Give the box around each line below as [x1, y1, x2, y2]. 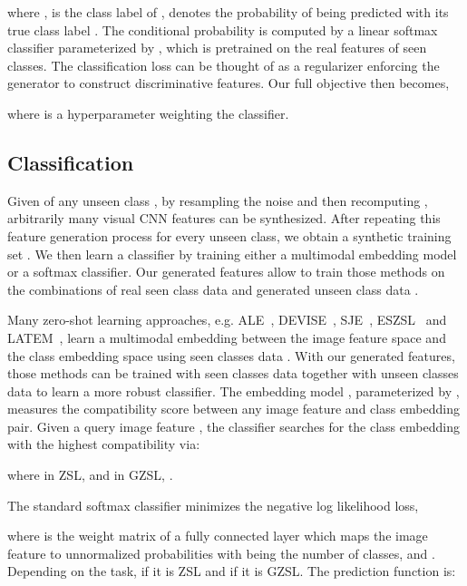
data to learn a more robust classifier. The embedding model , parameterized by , [7, 381, 460, 400]
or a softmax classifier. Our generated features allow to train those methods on [7, 262, 445, 281]
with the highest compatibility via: [7, 435, 200, 454]
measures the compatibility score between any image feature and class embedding [7, 399, 460, 418]
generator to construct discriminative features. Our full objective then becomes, [7, 73, 450, 93]
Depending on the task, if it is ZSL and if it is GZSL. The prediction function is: [7, 562, 456, 581]
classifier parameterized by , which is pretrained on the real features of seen [7, 38, 427, 57]
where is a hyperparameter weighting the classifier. [7, 103, 289, 122]
